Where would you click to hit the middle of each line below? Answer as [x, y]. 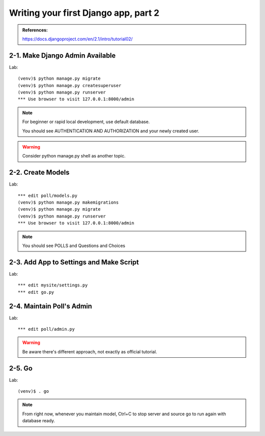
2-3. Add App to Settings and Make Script [74, 262]
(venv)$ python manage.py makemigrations [68, 202]
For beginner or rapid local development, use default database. [86, 122]
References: [35, 30]
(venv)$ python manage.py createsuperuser [70, 85]
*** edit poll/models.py [48, 195]
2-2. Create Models [39, 172]
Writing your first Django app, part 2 [84, 13]
